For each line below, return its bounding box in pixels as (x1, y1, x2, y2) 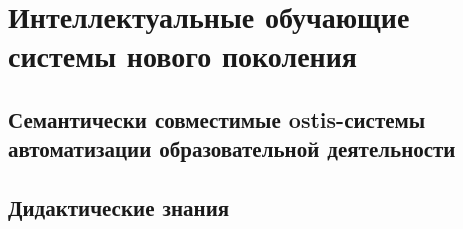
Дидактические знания (8, 192, 230, 223)
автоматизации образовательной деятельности (8, 133, 456, 164)
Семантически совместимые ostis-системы (8, 103, 426, 134)
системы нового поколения (8, 35, 358, 76)
